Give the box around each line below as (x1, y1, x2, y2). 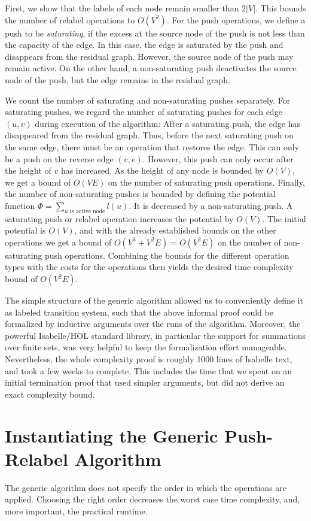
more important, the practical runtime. (5, 504, 148, 517)
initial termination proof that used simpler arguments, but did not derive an (5, 376, 285, 389)
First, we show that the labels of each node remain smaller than (5, 2, 239, 14)
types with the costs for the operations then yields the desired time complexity (5, 260, 294, 273)
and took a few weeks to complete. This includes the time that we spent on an (5, 364, 292, 377)
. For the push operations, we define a (166, 13, 306, 26)
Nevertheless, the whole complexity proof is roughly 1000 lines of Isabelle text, (5, 353, 292, 365)
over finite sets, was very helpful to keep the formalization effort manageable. (5, 341, 287, 353)
